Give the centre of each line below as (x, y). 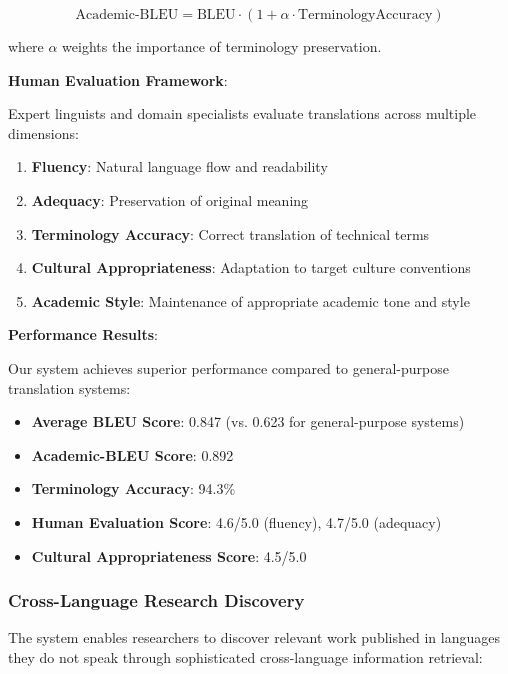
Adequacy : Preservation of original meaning (170, 199)
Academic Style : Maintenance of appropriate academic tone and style (250, 300)
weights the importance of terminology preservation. (222, 46)
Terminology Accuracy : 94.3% (133, 488)
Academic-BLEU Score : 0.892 (132, 454)
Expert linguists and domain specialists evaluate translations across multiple (242, 113)
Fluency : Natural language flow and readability (179, 166)
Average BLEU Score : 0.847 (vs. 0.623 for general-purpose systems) (248, 421)
